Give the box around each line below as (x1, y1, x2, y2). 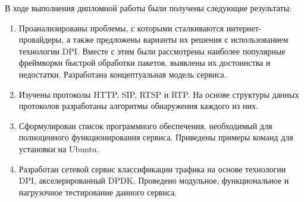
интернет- (226, 21, 262, 34)
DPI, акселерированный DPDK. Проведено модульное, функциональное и (18, 174, 289, 187)
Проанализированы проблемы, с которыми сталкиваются (18, 21, 224, 34)
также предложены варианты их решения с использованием (73, 33, 289, 46)
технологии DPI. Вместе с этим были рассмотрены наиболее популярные (18, 44, 286, 57)
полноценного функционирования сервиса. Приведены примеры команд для (18, 131, 293, 143)
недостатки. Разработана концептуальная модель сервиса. (18, 68, 227, 80)
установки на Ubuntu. (18, 142, 99, 155)
